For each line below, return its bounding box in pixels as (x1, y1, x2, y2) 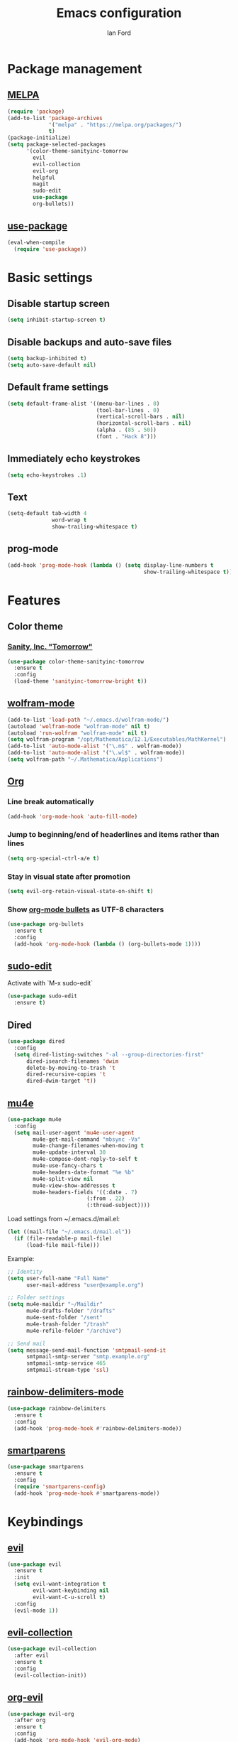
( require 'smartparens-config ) (13, 1483, 106, 1490)
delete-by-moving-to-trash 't (25, 1064, 115, 1071)
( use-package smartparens (7, 1464, 84, 1471)
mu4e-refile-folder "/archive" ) (25, 1327, 122, 1334)
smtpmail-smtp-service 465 (25, 1360, 106, 1367)
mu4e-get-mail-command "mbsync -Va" (33, 1135, 141, 1143)
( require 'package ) (7, 108, 65, 115)
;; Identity (7, 1268, 42, 1275)
